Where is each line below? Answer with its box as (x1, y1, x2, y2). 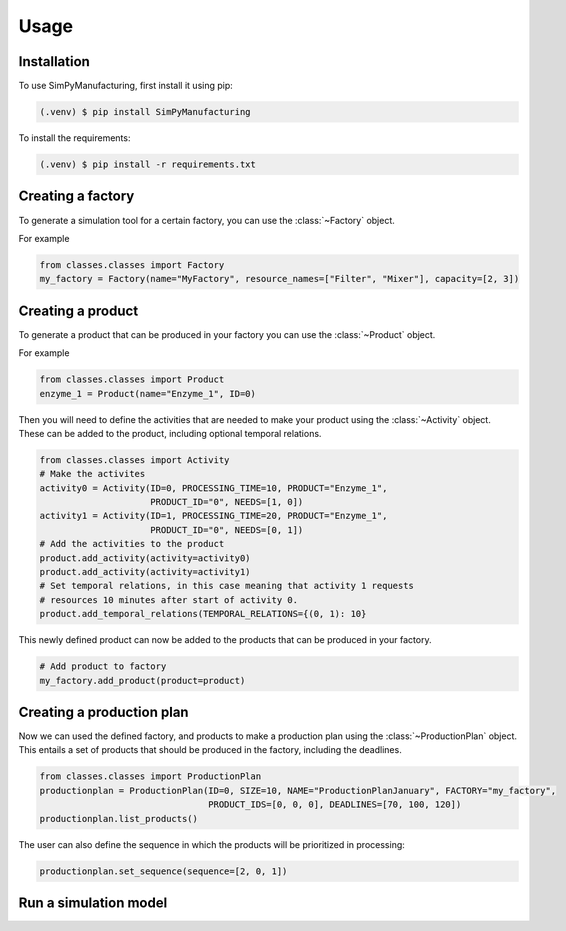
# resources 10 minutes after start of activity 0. (39, 594, 299, 605)
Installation (18, 53, 90, 70)
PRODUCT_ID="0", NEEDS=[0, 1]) (150, 524, 304, 535)
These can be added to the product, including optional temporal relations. (18, 427, 322, 439)
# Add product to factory (39, 661, 167, 672)
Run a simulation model (18, 894, 168, 911)
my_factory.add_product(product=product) (39, 675, 246, 686)
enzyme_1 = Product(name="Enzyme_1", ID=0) (39, 388, 257, 399)
